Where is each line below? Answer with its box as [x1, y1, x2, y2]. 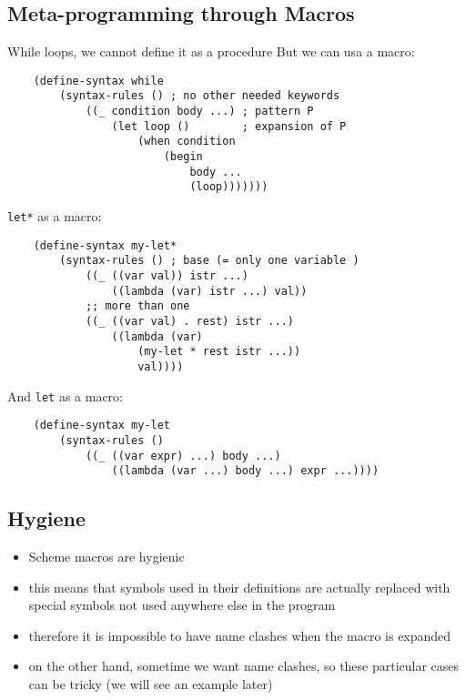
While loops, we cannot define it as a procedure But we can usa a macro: [7, 42, 415, 61]
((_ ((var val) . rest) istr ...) [85, 314, 294, 328]
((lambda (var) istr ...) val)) [111, 284, 308, 298]
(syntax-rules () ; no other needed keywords [59, 89, 340, 103]
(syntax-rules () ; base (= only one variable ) [59, 254, 360, 268]
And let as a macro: [7, 386, 123, 405]
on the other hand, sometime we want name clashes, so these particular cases [28, 656, 460, 675]
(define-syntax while [33, 74, 164, 87]
